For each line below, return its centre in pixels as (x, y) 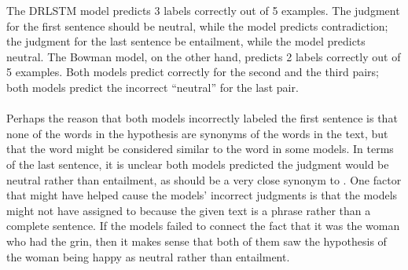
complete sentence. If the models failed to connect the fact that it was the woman (203, 226)
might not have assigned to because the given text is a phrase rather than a (189, 210)
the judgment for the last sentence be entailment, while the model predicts (186, 41)
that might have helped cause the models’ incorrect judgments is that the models (202, 195)
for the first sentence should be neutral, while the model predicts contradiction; (197, 26)
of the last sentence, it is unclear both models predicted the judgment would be (198, 164)
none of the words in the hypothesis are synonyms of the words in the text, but (197, 133)
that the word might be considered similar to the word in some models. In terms (200, 149)
